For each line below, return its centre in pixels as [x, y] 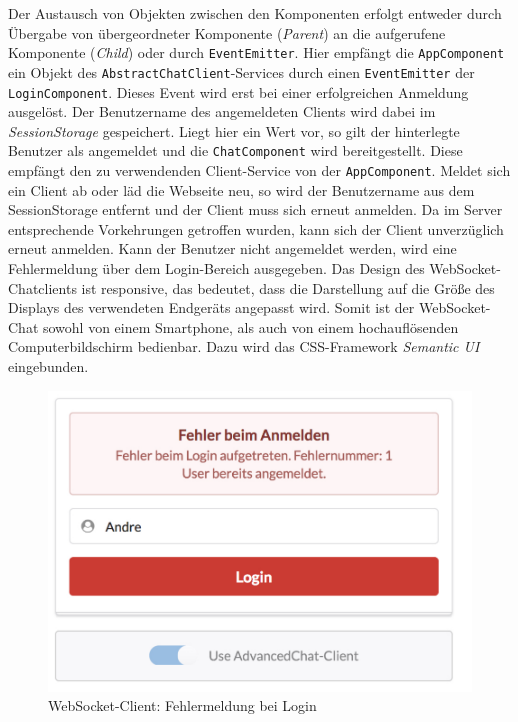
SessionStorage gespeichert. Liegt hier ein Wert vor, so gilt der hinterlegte [234, 130]
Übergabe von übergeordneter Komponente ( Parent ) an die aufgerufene [227, 32]
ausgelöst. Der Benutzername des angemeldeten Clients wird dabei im [222, 111]
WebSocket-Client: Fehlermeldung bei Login [182, 705]
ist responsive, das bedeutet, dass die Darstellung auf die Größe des [288, 287]
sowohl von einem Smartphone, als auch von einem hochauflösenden [250, 326]
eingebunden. [48, 366]
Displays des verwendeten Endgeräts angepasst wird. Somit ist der [211, 307]
